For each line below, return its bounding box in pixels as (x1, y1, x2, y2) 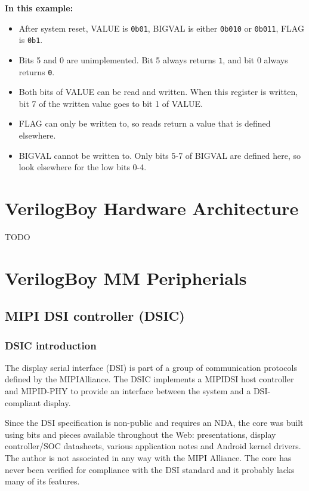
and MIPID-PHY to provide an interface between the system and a (5, 385, 251, 397)
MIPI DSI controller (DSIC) (5, 306, 185, 325)
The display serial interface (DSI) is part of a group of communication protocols (5, 361, 297, 373)
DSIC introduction (5, 337, 97, 352)
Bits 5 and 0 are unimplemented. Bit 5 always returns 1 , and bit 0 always (18, 53, 288, 66)
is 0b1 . (18, 33, 43, 46)
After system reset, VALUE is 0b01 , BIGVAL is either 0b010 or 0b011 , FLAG (18, 22, 304, 34)
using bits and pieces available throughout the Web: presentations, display (5, 428, 276, 440)
